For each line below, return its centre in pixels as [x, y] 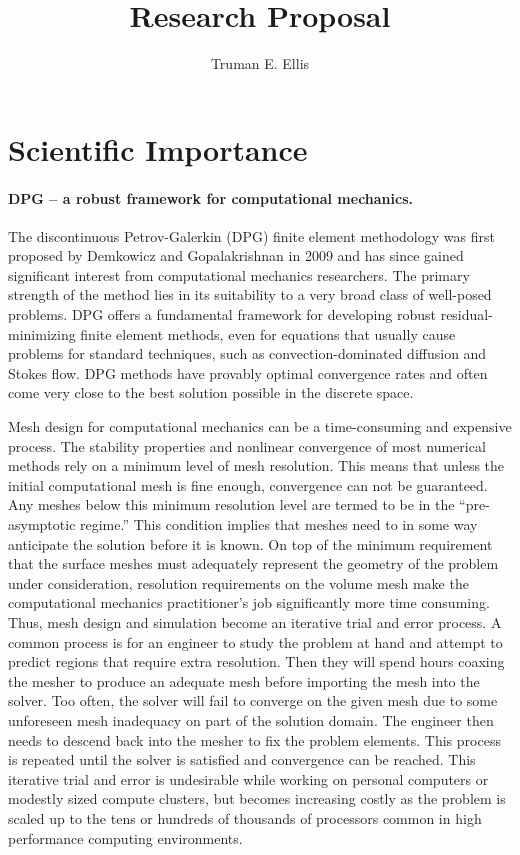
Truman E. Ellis [260, 63]
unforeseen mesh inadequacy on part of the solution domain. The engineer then [251, 719]
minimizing [42, 333]
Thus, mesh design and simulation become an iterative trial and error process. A [255, 621]
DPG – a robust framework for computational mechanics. [211, 197]
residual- [466, 314]
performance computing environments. [125, 837]
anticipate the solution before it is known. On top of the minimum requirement [250, 543]
